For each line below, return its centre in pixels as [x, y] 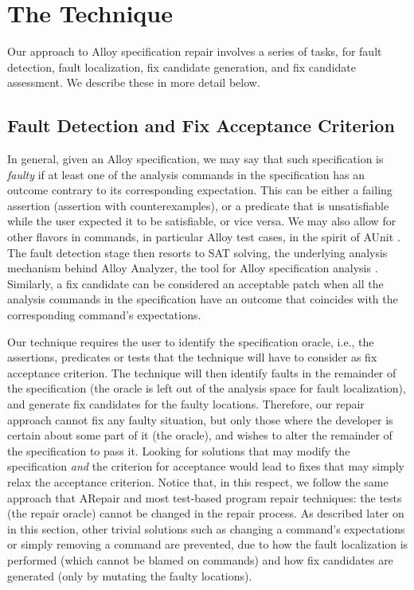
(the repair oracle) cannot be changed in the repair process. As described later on [206, 513]
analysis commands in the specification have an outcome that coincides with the [203, 299]
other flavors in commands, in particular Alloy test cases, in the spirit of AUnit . [204, 237]
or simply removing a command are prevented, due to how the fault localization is [208, 544]
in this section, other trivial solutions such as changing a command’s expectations [206, 528]
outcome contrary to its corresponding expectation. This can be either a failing [200, 190]
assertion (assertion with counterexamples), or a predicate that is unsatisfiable [198, 205]
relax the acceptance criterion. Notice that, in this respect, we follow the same [198, 481]
